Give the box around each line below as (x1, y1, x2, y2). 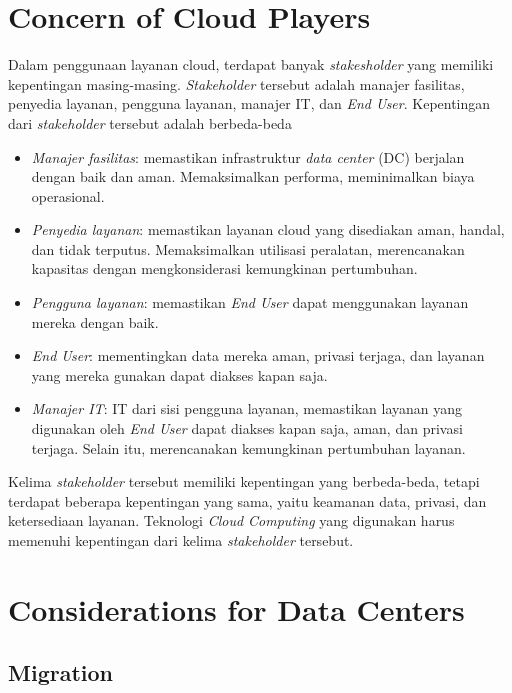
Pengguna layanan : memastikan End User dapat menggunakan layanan (31, 292, 469, 313)
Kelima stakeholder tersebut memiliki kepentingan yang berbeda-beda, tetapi (8, 471, 480, 492)
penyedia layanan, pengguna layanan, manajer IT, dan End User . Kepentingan (8, 93, 491, 114)
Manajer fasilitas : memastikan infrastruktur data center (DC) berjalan (31, 146, 465, 167)
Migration (8, 657, 113, 688)
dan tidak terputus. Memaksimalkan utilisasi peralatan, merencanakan (31, 238, 465, 259)
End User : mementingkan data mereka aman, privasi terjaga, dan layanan (31, 345, 485, 366)
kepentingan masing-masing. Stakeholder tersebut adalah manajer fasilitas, (8, 73, 465, 94)
